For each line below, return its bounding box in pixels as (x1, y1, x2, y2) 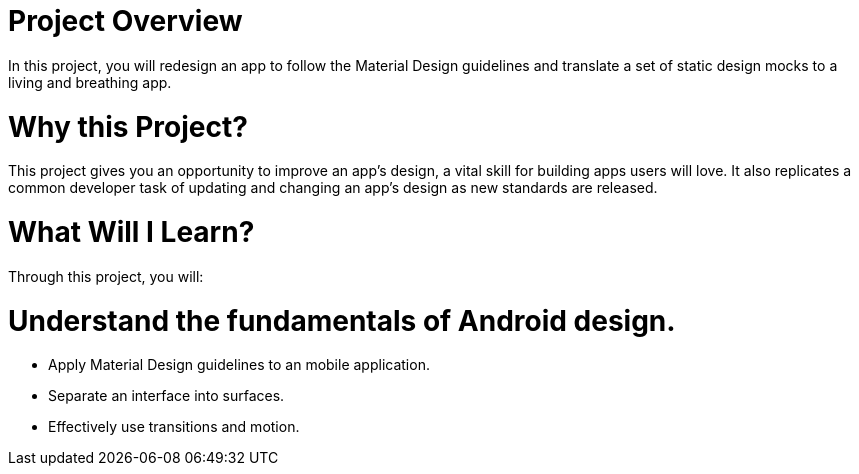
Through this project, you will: (8, 267, 204, 285)
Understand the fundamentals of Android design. (8, 303, 676, 338)
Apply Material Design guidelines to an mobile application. (48, 356, 430, 374)
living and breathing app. (8, 73, 172, 91)
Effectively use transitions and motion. (48, 418, 300, 436)
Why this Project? (8, 109, 248, 144)
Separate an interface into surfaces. (48, 387, 285, 405)
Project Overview (8, 4, 243, 38)
